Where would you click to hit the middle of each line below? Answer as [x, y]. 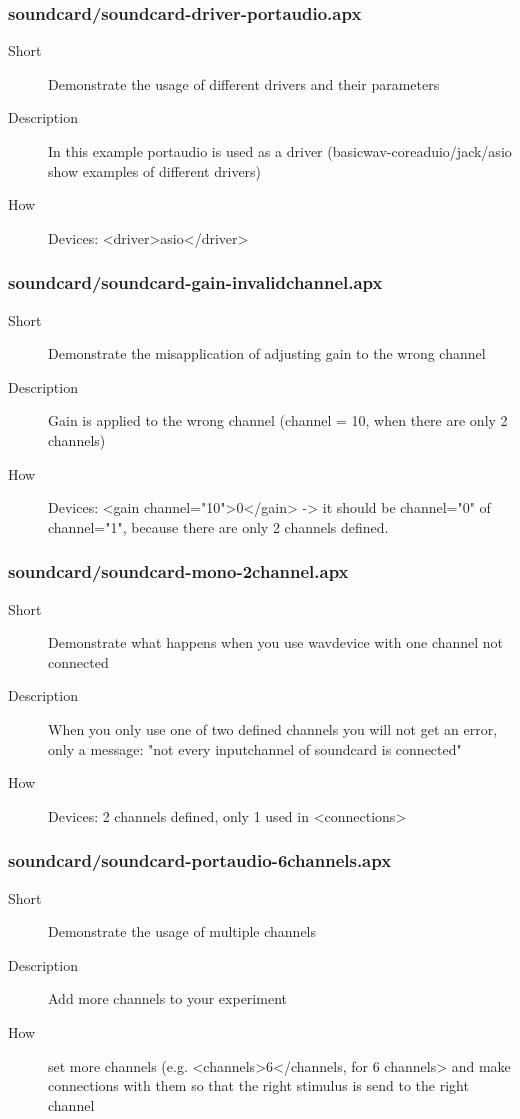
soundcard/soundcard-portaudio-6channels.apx [200, 860]
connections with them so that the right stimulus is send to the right [258, 1085]
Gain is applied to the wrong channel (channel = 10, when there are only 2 [278, 420]
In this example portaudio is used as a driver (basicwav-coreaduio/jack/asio [280, 151]
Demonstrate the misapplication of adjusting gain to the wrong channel [267, 353]
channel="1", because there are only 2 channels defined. [218, 526]
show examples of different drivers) [155, 170]
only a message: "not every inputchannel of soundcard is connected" [255, 748]
